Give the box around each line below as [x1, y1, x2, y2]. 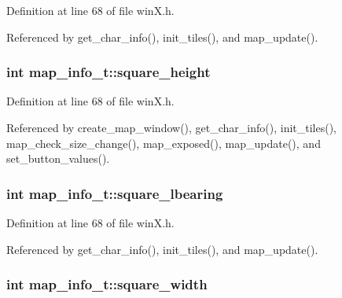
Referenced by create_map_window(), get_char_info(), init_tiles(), [6, 120, 337, 135]
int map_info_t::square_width [6, 274, 208, 294]
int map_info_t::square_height [6, 62, 211, 82]
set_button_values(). [6, 150, 110, 167]
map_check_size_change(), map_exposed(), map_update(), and [6, 134, 321, 151]
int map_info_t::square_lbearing [6, 183, 223, 203]
